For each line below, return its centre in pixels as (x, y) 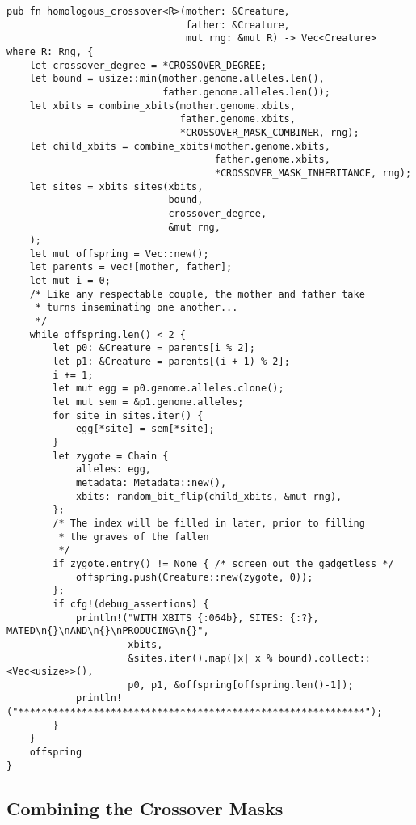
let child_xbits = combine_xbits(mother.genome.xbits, (180, 146)
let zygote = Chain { (111, 456)
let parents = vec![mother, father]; (131, 267)
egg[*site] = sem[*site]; (145, 429)
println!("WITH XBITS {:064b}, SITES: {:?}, (197, 618)
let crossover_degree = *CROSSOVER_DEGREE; (148, 65)
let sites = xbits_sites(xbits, (116, 186)
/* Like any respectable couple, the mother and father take (197, 294)
